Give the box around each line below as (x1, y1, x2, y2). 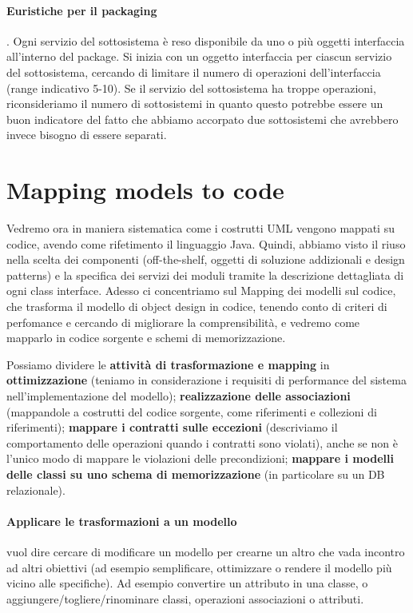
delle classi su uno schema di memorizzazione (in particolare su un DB (6, 465, 385, 482)
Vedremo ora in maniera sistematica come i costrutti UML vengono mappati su (6, 220, 395, 237)
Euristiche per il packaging (6, 2, 157, 18)
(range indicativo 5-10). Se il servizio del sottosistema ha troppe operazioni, (6, 79, 376, 96)
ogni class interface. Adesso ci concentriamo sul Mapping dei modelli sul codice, (6, 282, 396, 299)
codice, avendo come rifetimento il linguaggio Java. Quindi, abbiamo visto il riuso (6, 235, 406, 252)
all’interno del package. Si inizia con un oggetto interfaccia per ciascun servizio (6, 48, 392, 65)
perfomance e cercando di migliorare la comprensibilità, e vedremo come (6, 313, 360, 330)
